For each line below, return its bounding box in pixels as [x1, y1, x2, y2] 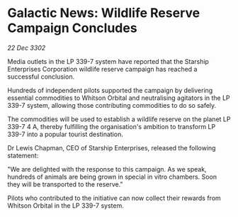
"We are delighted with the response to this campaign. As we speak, [7, 165, 207, 173]
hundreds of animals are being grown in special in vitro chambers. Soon [7, 172, 217, 181]
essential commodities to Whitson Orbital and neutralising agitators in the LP [7, 94, 230, 102]
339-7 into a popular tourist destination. [7, 130, 124, 138]
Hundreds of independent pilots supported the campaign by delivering [7, 86, 213, 94]
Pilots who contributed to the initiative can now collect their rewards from [7, 194, 221, 202]
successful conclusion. [7, 72, 75, 81]
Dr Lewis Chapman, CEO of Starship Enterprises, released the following [7, 143, 216, 152]
